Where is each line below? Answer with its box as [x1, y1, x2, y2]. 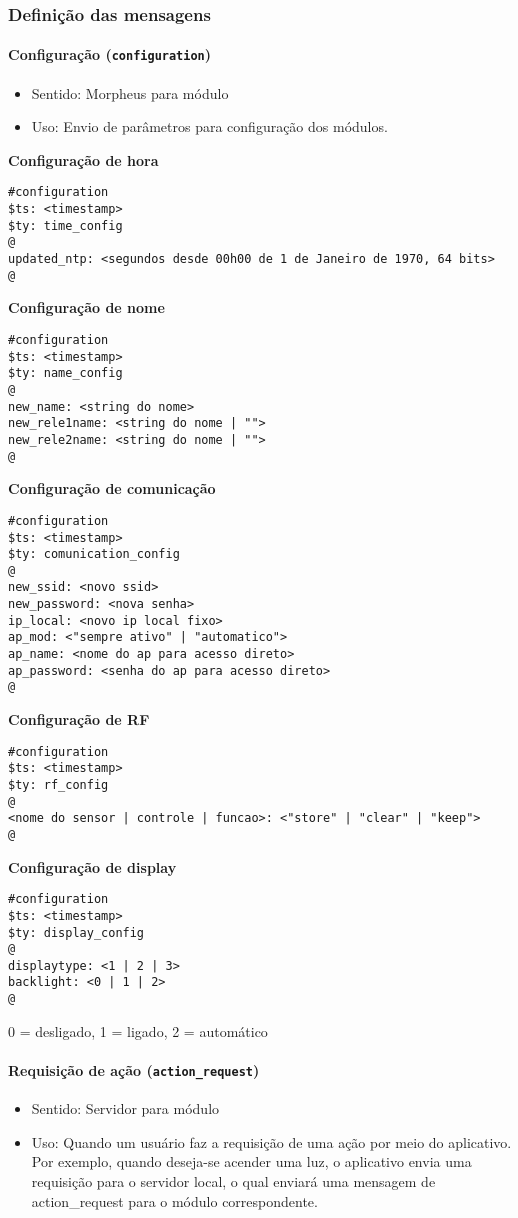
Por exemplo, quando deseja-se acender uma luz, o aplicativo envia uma [31, 1151, 472, 1172]
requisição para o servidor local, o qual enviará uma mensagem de [31, 1171, 436, 1192]
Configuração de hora [8, 149, 159, 170]
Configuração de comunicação [8, 478, 216, 499]
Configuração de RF [8, 709, 150, 730]
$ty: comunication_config [8, 547, 180, 562]
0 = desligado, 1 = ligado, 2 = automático [8, 1020, 268, 1041]
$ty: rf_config [8, 777, 109, 792]
